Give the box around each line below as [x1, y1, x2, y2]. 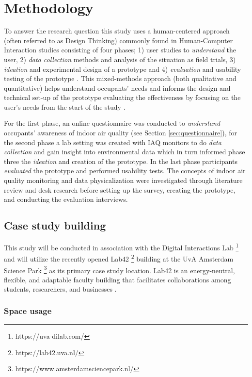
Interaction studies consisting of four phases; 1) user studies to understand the [4, 45, 236, 55]
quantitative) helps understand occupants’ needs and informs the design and [4, 82, 231, 93]
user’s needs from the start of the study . [4, 101, 126, 112]
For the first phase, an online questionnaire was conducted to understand [4, 118, 220, 128]
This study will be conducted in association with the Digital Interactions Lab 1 [4, 241, 239, 252]
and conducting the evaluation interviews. [4, 194, 128, 204]
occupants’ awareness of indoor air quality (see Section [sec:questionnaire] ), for [4, 128, 237, 138]
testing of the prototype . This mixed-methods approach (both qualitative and [4, 73, 236, 83]
